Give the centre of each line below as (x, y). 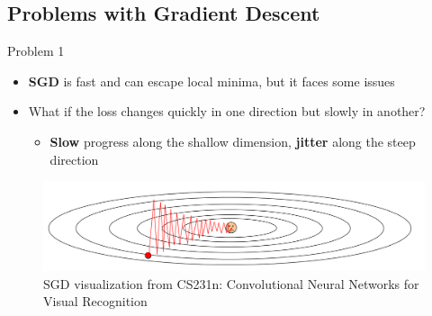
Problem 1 (36, 51)
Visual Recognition (95, 301)
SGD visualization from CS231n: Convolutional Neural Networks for (231, 283)
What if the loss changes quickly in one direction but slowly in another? (227, 111)
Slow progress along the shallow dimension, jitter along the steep (233, 141)
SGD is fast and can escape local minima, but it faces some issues (211, 81)
